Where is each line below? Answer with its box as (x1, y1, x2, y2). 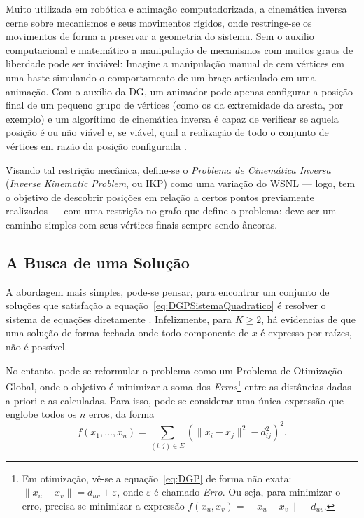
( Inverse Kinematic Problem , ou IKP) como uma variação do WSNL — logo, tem (6, 176, 356, 191)
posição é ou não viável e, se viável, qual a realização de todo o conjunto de (6, 125, 329, 139)
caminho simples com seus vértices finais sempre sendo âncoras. (6, 217, 278, 231)
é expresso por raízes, (260, 325, 352, 340)
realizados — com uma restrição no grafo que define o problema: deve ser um (6, 203, 337, 218)
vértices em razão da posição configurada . (6, 138, 187, 153)
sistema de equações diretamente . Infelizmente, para (6, 311, 232, 326)
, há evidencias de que (261, 311, 356, 326)
